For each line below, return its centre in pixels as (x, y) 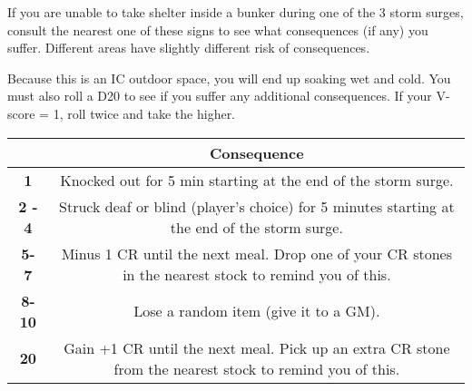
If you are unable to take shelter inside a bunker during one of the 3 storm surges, (236, 12)
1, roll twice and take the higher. (144, 113)
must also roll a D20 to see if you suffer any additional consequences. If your (220, 96)
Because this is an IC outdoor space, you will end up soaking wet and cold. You (229, 78)
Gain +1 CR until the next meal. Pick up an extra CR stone (257, 347)
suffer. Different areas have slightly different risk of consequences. (189, 48)
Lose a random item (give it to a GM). (257, 311)
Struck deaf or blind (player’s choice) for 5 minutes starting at (257, 206)
